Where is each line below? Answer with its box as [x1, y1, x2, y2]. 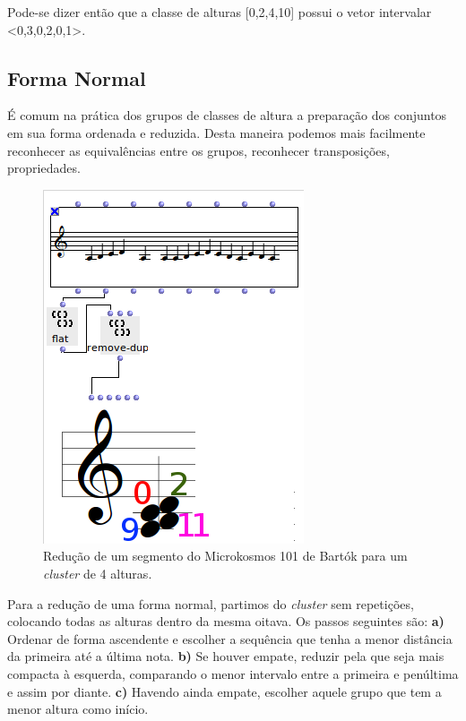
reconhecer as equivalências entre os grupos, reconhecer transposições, [7, 141, 390, 159]
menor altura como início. [7, 700, 149, 718]
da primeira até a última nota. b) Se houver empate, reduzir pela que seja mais [7, 647, 444, 665]
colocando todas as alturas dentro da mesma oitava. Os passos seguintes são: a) [7, 612, 444, 631]
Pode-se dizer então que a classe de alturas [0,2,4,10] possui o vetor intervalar [7, 3, 432, 21]
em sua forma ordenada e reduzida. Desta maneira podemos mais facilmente [7, 123, 426, 142]
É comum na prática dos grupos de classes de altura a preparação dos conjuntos [7, 106, 447, 124]
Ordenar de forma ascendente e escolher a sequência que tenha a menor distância [7, 629, 453, 648]
